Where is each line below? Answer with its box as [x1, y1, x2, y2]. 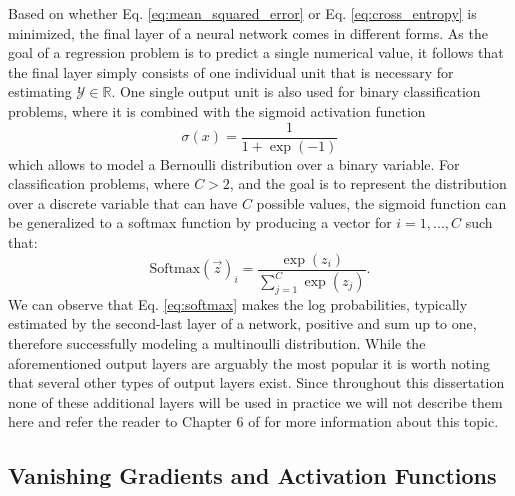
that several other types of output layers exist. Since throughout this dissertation [8, 372, 505, 393]
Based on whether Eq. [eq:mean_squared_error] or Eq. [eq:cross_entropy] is [8, 3, 477, 23]
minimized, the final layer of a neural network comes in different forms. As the [8, 22, 488, 43]
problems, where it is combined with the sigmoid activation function [8, 100, 426, 121]
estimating [8, 81, 72, 102]
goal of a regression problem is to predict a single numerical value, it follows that [8, 42, 504, 63]
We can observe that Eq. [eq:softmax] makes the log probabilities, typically [8, 293, 468, 314]
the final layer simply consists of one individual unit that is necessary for [8, 61, 454, 82]
